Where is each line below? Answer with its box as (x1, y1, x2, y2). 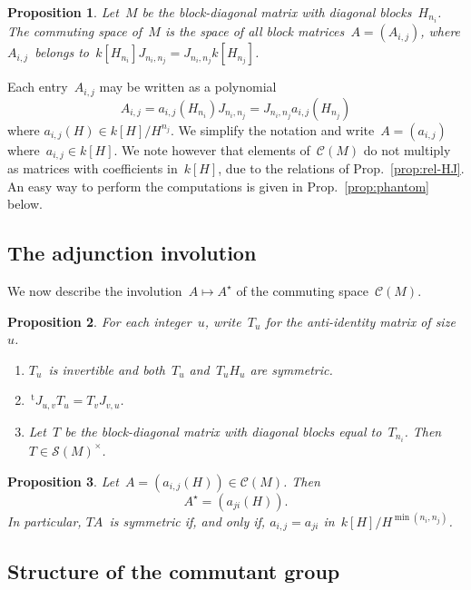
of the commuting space (236, 280, 368, 300)
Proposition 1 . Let (7, 3, 119, 21)
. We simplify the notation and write (171, 120, 375, 139)
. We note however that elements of (113, 140, 310, 159)
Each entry (7, 77, 68, 96)
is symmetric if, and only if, (109, 512, 266, 530)
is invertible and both (48, 359, 165, 379)
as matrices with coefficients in (7, 159, 178, 177)
